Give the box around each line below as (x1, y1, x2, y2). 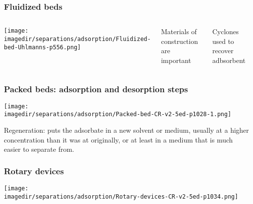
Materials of (161, 26, 197, 37)
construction (161, 36, 198, 46)
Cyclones (212, 26, 239, 37)
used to (212, 36, 234, 46)
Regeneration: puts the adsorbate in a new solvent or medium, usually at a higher (4, 125, 249, 135)
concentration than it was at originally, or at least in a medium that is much (4, 134, 233, 144)
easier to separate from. (4, 144, 74, 154)
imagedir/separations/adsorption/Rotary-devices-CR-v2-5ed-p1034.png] (4, 193, 238, 200)
